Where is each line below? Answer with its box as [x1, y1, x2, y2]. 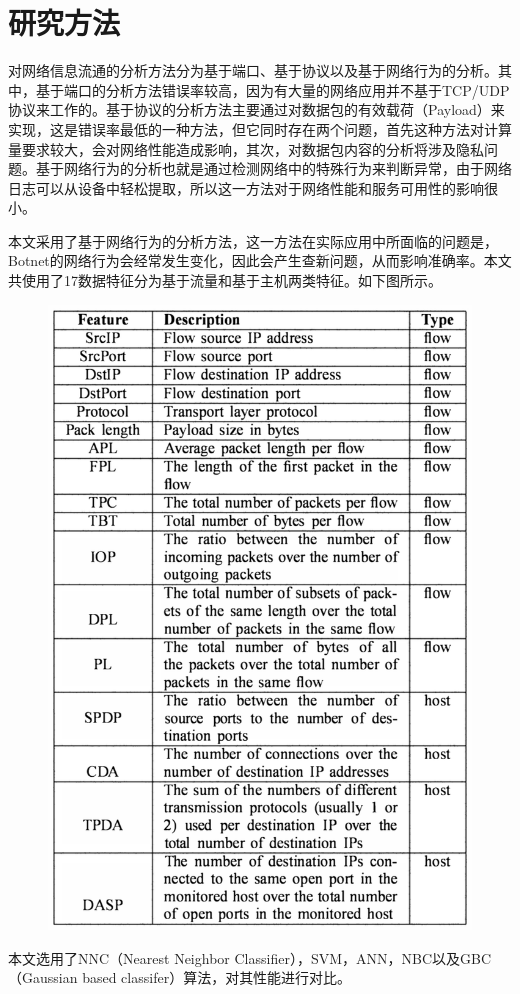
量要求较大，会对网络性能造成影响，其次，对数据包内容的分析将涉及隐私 [8, 138, 484, 159]
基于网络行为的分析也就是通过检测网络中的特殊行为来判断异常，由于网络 [35, 158, 512, 179]
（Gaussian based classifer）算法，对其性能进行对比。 [8, 967, 352, 988]
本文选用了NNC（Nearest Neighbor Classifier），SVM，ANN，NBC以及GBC [8, 947, 492, 968]
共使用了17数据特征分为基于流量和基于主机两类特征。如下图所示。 [8, 270, 442, 291]
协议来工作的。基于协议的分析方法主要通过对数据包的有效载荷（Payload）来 [8, 99, 505, 120]
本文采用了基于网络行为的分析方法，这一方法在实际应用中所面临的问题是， [8, 230, 498, 251]
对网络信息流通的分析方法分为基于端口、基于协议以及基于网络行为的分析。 [8, 60, 498, 81]
